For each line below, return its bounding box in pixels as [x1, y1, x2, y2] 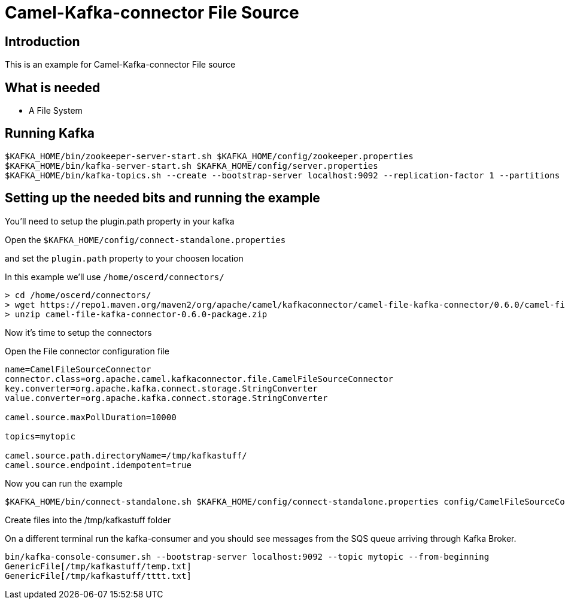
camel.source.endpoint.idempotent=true [5, 460, 192, 470]
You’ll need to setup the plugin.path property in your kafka [5, 216, 235, 226]
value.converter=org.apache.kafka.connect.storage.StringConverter [5, 393, 328, 403]
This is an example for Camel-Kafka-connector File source [5, 59, 236, 70]
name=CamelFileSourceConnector [5, 364, 151, 374]
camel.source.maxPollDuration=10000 [5, 412, 177, 422]
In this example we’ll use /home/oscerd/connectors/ [5, 271, 224, 282]
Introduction [5, 34, 80, 49]
